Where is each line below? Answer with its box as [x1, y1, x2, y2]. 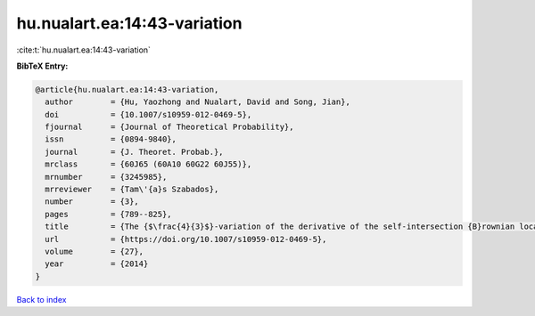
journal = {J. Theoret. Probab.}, [45, 147, 224, 157]
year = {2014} [45, 259, 149, 269]
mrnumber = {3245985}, [45, 172, 168, 182]
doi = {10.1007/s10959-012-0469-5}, [45, 109, 252, 119]
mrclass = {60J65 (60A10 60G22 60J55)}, [45, 159, 252, 169]
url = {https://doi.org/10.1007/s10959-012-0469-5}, [45, 234, 327, 244]
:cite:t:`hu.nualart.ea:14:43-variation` [16, 45, 152, 55]
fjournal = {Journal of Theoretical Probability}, [45, 122, 294, 133]
